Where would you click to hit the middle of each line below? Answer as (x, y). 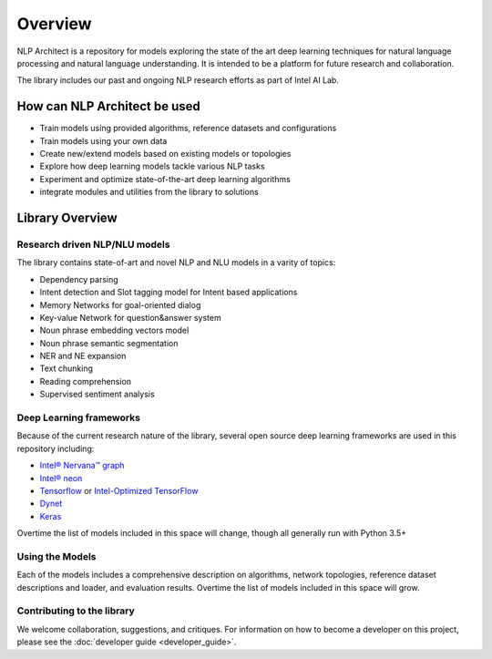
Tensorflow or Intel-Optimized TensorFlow (119, 490)
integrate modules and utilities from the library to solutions (149, 192)
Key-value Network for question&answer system (131, 317)
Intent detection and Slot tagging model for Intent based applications (169, 293)
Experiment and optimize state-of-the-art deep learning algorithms (165, 179)
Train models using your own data (103, 140)
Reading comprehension (86, 381)
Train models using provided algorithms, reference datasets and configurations (188, 129)
